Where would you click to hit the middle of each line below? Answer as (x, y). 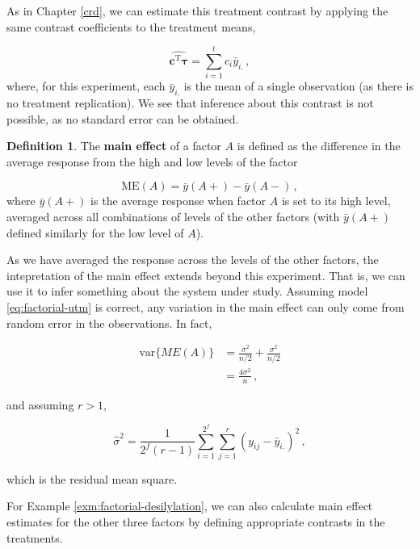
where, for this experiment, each (86, 86)
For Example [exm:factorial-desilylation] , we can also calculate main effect (190, 506)
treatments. (35, 537)
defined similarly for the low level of (95, 232)
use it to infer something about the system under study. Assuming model (187, 291)
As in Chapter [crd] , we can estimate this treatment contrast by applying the (197, 10)
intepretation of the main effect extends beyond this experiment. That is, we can (206, 275)
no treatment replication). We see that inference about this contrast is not (190, 103)
